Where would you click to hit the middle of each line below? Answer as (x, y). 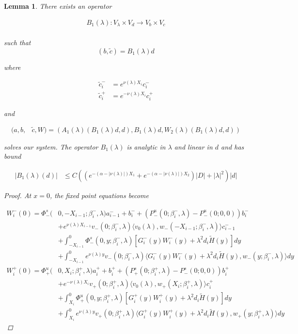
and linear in (193, 146)
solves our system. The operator (51, 146)
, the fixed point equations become (99, 195)
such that (17, 42)
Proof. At (18, 195)
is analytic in (146, 146)
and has (233, 146)
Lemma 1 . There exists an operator (58, 6)
